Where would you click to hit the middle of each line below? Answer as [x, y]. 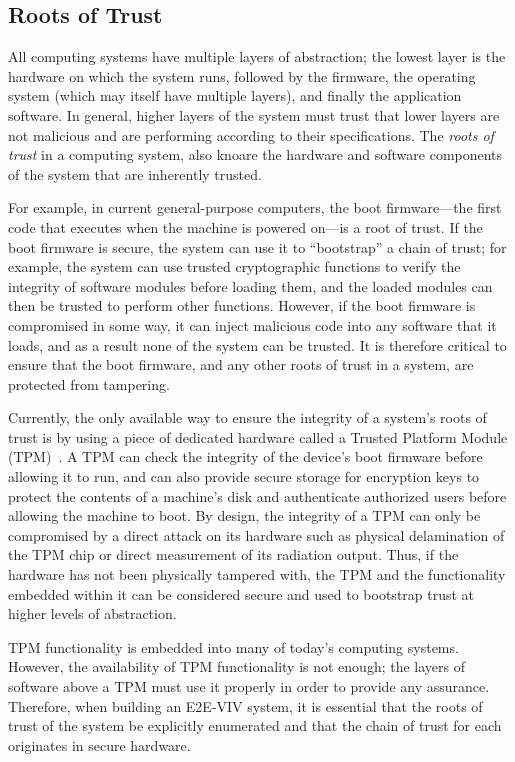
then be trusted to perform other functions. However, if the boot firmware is [242, 305]
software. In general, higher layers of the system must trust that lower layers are [254, 114]
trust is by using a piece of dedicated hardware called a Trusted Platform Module [258, 436]
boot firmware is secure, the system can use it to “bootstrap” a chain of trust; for [257, 246]
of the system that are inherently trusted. [135, 173]
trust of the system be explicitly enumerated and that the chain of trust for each [255, 725]
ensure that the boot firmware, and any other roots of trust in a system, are [241, 364]
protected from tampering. [89, 383]
